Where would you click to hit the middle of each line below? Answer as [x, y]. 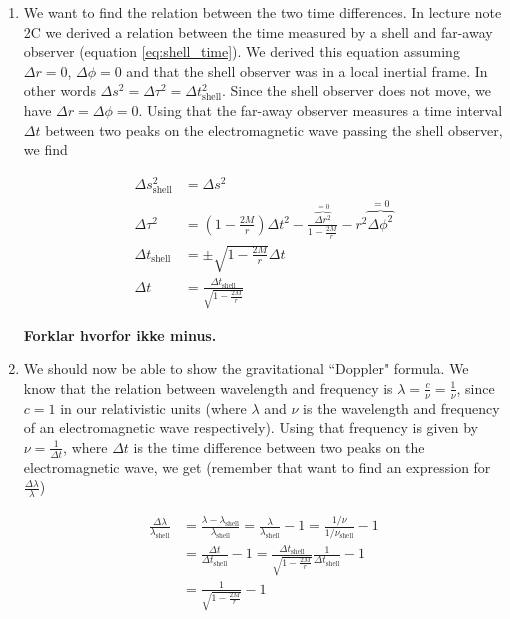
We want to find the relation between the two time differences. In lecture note [262, 12]
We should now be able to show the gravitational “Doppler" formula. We [246, 368]
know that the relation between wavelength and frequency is [208, 387]
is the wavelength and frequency [401, 407]
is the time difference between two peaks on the [279, 446]
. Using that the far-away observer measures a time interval [320, 109]
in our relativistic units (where [153, 407]
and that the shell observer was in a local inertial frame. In [307, 70]
